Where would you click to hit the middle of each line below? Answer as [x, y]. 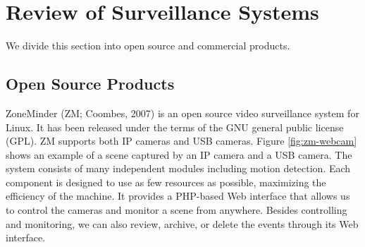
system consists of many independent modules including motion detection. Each [178, 168]
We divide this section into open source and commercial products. [148, 46]
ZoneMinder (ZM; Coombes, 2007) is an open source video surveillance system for [182, 113]
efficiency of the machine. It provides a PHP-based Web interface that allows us [178, 196]
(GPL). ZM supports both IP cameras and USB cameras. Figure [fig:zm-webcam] [181, 141]
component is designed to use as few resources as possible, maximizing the [166, 182]
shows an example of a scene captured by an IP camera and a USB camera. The [179, 154]
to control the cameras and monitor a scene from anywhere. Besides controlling [177, 210]
